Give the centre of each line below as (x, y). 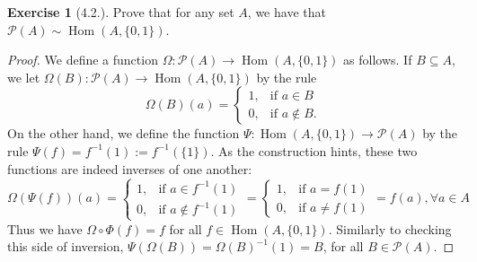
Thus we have (45, 228)
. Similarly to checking (390, 228)
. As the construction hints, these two (314, 150)
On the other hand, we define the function (124, 133)
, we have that (287, 12)
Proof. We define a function (83, 60)
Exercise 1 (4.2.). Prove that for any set (121, 12)
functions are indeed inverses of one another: (130, 168)
